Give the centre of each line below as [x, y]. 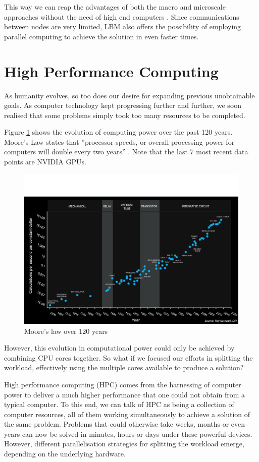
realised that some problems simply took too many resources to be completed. [125, 115]
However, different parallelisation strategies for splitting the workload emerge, [124, 444]
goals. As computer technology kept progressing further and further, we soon [123, 105]
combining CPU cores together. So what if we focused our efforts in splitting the [128, 357]
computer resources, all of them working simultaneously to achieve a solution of [127, 414]
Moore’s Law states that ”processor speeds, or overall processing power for [119, 141]
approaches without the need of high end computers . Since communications [122, 16]
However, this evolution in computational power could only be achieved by [119, 348]
